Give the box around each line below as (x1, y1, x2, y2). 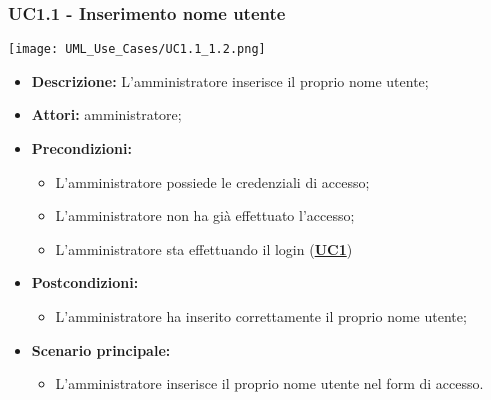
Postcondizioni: (31, 272, 139, 293)
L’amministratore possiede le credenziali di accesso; (55, 171, 370, 192)
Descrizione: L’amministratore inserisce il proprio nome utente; (31, 70, 429, 91)
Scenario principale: (31, 339, 171, 360)
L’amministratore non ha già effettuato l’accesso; (55, 205, 355, 226)
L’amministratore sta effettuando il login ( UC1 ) (55, 238, 353, 259)
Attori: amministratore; (31, 104, 182, 125)
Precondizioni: (31, 138, 132, 159)
